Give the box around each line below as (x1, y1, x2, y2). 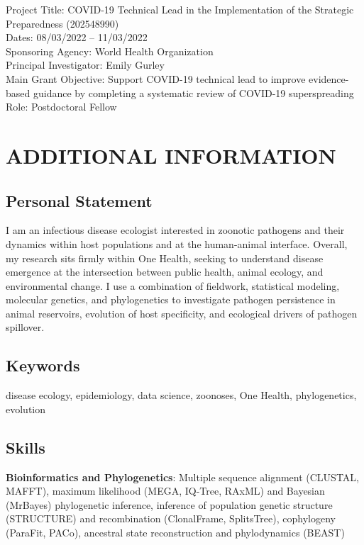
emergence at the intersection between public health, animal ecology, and (6, 264, 324, 279)
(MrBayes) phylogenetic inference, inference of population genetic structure (6, 497, 333, 512)
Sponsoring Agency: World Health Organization (6, 43, 214, 58)
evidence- (309, 71, 349, 86)
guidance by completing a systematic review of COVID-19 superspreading (33, 85, 354, 100)
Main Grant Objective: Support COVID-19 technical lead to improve (6, 71, 306, 86)
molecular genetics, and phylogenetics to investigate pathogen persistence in (6, 292, 336, 307)
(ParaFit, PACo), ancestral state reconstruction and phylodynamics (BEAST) (6, 525, 345, 540)
